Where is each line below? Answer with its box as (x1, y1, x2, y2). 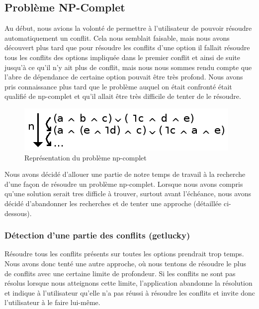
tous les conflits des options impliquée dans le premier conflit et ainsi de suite (4, 52, 240, 62)
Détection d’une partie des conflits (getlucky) (4, 229, 190, 241)
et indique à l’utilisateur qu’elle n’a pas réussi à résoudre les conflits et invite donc (4, 287, 255, 298)
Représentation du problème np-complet (24, 152, 147, 162)
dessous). (4, 208, 32, 218)
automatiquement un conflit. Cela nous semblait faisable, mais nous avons (4, 32, 230, 43)
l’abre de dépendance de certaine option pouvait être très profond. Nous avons (4, 72, 243, 82)
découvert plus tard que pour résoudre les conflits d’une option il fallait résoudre (4, 42, 250, 53)
